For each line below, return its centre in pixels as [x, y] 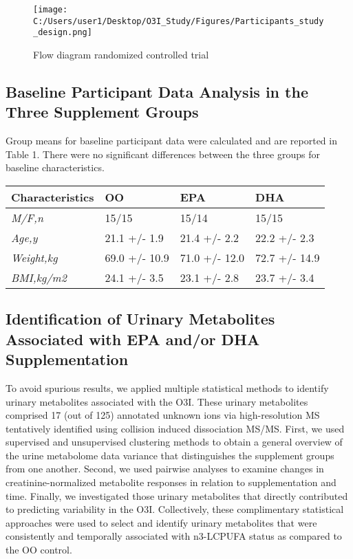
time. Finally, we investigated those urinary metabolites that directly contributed [177, 495]
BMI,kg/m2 [39, 277]
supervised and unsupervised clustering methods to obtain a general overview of [174, 442]
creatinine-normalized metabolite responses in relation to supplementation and [171, 482]
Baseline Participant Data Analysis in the [157, 91]
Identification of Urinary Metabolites [140, 319]
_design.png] [63, 33]
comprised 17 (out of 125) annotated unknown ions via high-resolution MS [163, 415]
